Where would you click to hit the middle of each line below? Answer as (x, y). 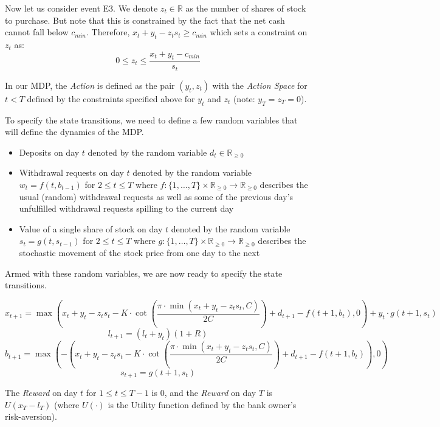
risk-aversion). (31, 416)
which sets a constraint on (259, 32)
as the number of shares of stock (246, 8)
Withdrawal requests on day (71, 172)
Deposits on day (49, 152)
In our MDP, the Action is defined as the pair (90, 85)
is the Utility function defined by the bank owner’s (202, 404)
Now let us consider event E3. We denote (81, 8)
